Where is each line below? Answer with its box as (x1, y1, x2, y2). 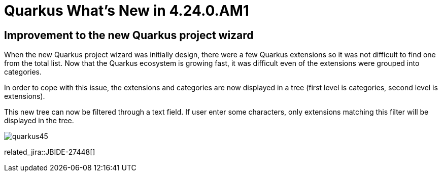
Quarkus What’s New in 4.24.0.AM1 (4, 2, 249, 19)
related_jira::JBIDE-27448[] (4, 148, 95, 157)
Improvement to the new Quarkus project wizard (4, 28, 254, 42)
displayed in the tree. (4, 116, 74, 125)
